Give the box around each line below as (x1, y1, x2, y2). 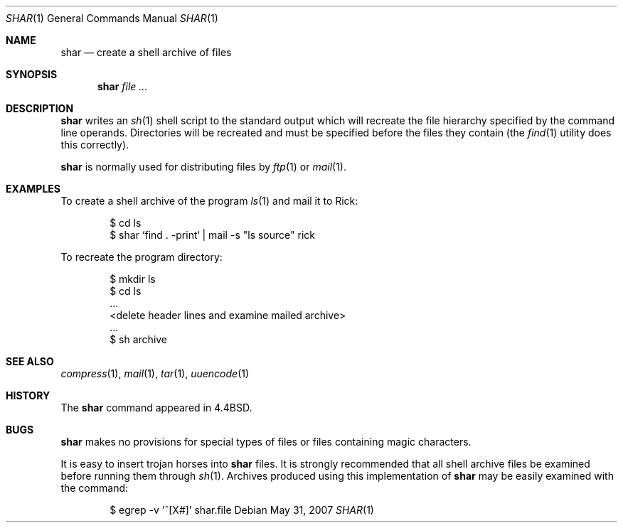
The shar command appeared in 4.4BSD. (60, 402, 252, 414)
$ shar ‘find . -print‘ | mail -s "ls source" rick (110, 229, 315, 241)
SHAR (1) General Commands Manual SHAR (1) (6, 12, 218, 24)
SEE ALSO (6, 355, 54, 367)
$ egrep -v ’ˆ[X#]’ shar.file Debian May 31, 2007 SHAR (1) (110, 504, 374, 516)
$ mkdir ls (110, 273, 156, 285)
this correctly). (60, 139, 129, 151)
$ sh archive (110, 333, 168, 345)
